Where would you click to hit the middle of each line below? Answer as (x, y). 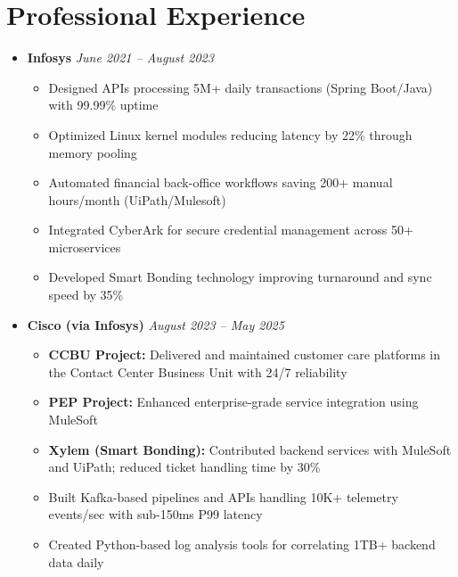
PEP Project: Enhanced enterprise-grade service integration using (233, 402)
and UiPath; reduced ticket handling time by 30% (184, 467)
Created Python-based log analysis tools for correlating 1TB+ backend (242, 544)
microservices (85, 247)
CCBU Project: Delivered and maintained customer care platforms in (245, 354)
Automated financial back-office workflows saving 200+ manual (221, 182)
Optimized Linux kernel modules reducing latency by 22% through (230, 134)
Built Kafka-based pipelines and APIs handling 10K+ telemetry (223, 496)
